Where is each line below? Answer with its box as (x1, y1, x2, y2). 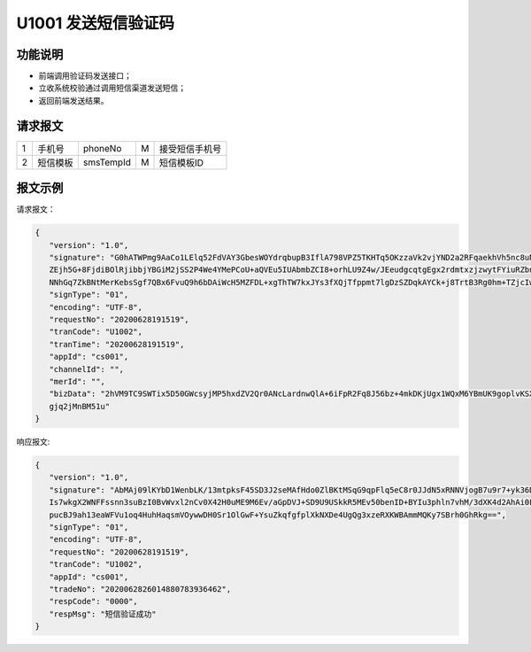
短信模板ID (158, 156, 204, 168)
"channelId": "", (49, 364, 124, 374)
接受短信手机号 (158, 143, 221, 155)
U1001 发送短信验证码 (16, 13, 175, 33)
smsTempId (82, 156, 132, 168)
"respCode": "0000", (49, 596, 139, 607)
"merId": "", (49, 376, 106, 386)
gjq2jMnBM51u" (49, 401, 111, 411)
